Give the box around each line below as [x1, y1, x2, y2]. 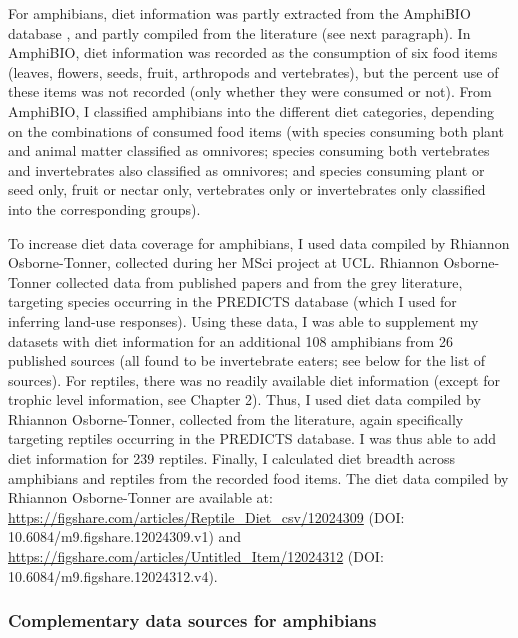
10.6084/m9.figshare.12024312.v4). [8, 565, 218, 586]
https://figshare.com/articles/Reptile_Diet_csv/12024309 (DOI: [8, 506, 405, 527]
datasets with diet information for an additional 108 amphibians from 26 [8, 330, 453, 351]
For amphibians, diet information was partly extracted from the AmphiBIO [8, 3, 471, 23]
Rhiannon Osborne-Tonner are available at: [8, 487, 273, 508]
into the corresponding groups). [8, 198, 201, 219]
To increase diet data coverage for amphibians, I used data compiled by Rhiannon [8, 232, 510, 253]
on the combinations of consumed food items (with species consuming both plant [8, 120, 504, 141]
